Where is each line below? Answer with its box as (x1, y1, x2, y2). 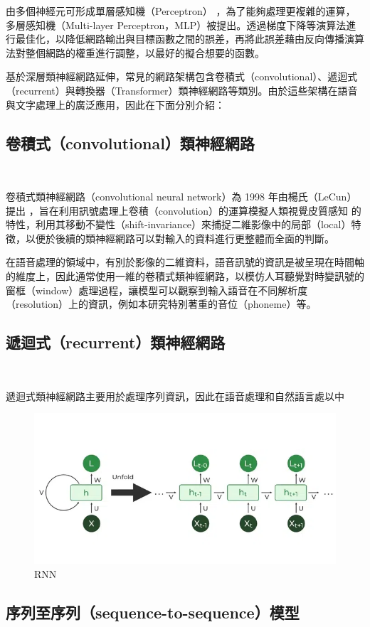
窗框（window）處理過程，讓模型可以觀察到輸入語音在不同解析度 (6, 282, 308, 297)
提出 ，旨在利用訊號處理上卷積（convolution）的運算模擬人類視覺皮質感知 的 (6, 203, 361, 218)
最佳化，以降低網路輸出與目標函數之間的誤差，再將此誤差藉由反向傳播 (15, 31, 344, 46)
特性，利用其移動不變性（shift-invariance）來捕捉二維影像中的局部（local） (6, 217, 351, 232)
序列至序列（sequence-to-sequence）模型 (6, 601, 300, 623)
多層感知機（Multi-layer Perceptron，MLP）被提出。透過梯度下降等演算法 (6, 17, 347, 32)
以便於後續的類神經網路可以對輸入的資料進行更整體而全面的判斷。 (25, 230, 334, 245)
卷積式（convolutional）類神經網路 (6, 132, 255, 154)
